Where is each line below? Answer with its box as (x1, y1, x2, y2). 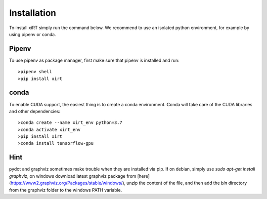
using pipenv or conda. (9, 31, 56, 37)
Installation (9, 7, 56, 18)
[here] (137, 173, 150, 179)
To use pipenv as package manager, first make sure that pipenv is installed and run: (9, 57, 180, 63)
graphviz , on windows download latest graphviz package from (9, 173, 136, 179)
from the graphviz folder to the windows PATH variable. (9, 187, 122, 193)
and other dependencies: (9, 108, 60, 114)
